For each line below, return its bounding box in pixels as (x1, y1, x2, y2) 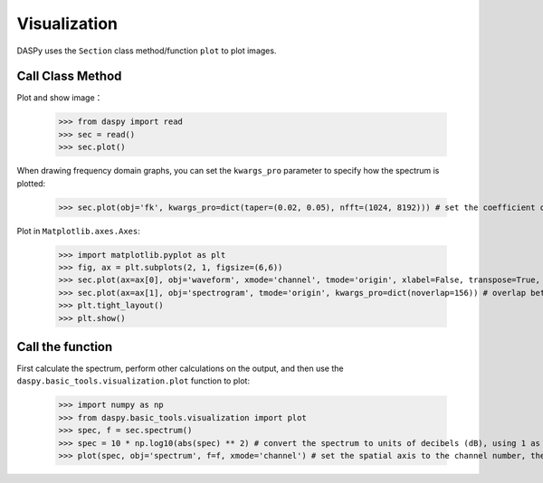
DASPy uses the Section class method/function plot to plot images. (16, 45, 277, 56)
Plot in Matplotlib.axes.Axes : (16, 225, 140, 236)
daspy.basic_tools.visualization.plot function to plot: (16, 375, 251, 386)
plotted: (16, 177, 46, 189)
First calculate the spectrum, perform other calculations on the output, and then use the (16, 363, 344, 374)
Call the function (16, 339, 113, 355)
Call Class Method (16, 69, 122, 84)
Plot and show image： (16, 92, 103, 103)
